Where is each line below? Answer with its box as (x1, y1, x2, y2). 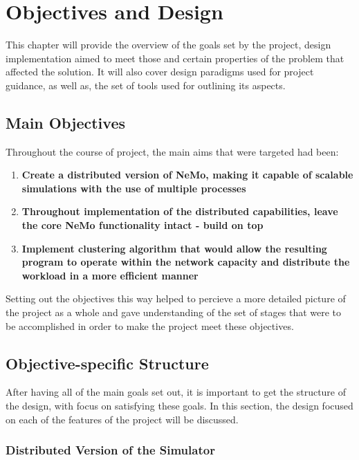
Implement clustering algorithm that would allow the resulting (21, 241, 327, 255)
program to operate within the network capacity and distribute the (21, 255, 350, 269)
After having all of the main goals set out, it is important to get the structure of (6, 385, 347, 399)
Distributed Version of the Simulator (6, 441, 215, 459)
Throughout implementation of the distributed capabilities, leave (21, 204, 338, 219)
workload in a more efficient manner (21, 268, 199, 282)
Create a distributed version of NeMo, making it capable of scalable (21, 167, 353, 182)
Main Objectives (6, 111, 125, 133)
